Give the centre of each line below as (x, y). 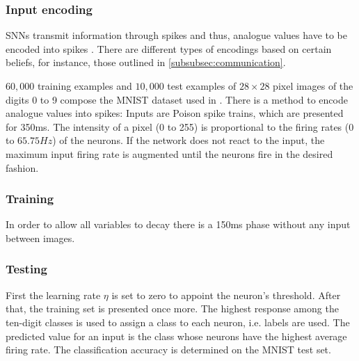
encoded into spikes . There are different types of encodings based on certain (169, 48)
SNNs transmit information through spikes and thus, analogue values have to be (177, 35)
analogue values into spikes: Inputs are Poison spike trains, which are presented (175, 113)
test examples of (202, 86)
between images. (40, 238)
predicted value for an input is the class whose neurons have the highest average (176, 336)
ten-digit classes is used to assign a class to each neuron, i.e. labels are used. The (178, 322)
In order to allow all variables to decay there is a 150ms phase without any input (178, 224)
